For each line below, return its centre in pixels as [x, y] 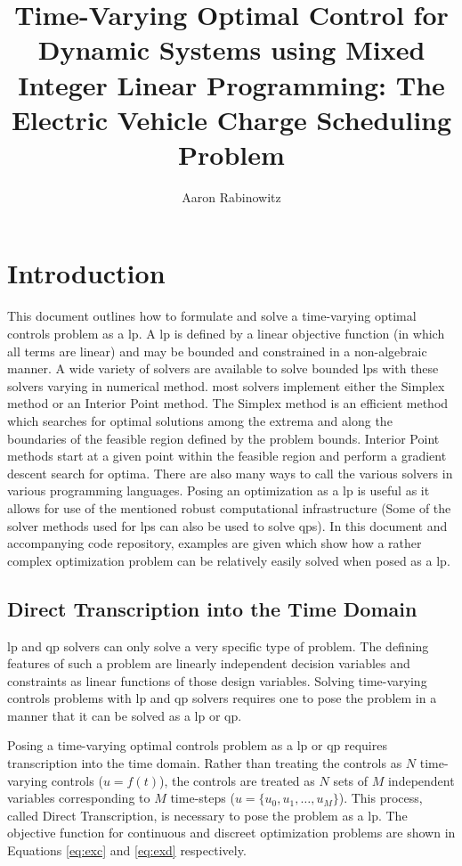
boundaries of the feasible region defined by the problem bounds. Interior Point [223, 438]
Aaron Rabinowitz [231, 196]
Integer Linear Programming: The [231, 84]
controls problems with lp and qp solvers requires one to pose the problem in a [222, 698]
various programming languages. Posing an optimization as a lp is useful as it [219, 490]
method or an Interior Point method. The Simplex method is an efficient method [228, 403]
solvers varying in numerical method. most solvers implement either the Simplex [226, 385]
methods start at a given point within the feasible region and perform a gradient [227, 456]
